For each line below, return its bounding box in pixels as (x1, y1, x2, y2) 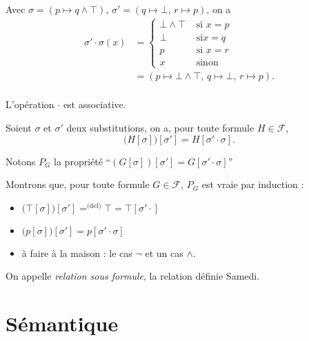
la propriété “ (54, 154, 111, 168)
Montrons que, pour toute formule (6, 177, 150, 192)
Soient (6, 120, 32, 134)
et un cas (145, 245, 183, 260)
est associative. (63, 97, 126, 112)
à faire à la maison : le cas (21, 245, 132, 260)
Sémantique (6, 309, 119, 338)
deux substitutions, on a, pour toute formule (66, 120, 255, 134)
